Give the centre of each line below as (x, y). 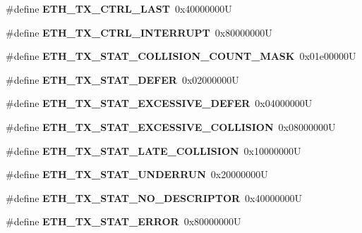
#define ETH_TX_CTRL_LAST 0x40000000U (119, 8)
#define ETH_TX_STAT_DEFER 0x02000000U (122, 79)
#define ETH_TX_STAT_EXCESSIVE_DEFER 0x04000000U (159, 103)
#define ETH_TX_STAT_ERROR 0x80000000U (123, 221)
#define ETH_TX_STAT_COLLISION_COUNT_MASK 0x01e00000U (181, 56)
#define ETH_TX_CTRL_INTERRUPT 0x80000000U (139, 32)
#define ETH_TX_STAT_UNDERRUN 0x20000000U (137, 174)
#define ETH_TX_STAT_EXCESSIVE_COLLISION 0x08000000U (171, 126)
